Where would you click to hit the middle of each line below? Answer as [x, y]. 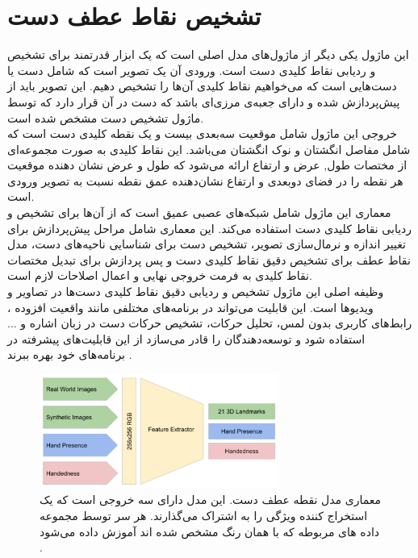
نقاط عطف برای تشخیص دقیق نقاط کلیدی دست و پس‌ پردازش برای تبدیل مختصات [209, 259]
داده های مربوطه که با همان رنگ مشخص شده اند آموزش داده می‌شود [210, 531]
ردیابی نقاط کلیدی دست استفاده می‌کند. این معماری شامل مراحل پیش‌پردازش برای [210, 228]
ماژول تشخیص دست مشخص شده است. [106, 117]
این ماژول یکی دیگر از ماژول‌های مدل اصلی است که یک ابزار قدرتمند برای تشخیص [208, 54]
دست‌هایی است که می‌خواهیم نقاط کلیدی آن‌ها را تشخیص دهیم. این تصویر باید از [202, 86]
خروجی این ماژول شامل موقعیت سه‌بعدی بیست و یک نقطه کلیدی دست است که [203, 133]
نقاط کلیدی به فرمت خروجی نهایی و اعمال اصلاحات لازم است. [160, 275]
